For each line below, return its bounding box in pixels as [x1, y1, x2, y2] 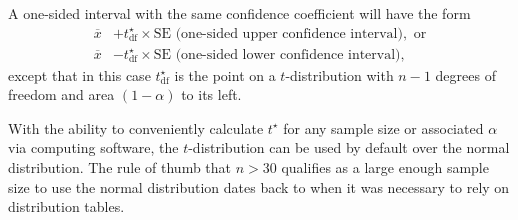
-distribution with [285, 64, 394, 85]
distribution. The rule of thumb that [8, 157, 232, 178]
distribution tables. [8, 196, 125, 217]
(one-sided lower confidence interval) [175, 47, 401, 62]
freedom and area [8, 84, 115, 105]
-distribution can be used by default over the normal [188, 137, 510, 158]
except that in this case [8, 64, 151, 85]
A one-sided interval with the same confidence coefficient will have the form [8, 3, 471, 23]
